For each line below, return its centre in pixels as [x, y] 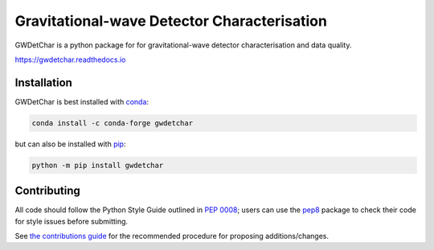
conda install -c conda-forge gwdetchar [112, 123]
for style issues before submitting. [72, 221]
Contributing [47, 191]
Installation [43, 82]
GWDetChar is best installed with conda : [82, 101]
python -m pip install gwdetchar [98, 165]
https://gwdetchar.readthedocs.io [70, 59]
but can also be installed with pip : [70, 144]
